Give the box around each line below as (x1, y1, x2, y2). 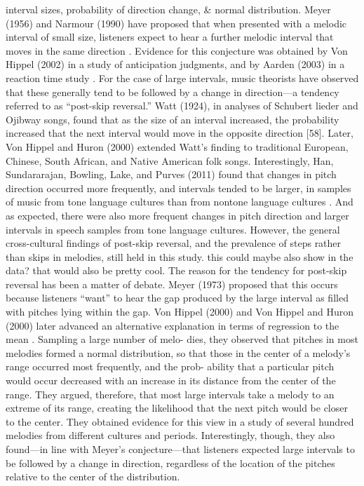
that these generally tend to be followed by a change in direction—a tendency (6, 84, 339, 99)
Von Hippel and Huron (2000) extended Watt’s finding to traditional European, (6, 139, 349, 154)
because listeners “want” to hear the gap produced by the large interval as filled (6, 290, 349, 305)
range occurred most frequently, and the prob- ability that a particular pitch (6, 359, 335, 374)
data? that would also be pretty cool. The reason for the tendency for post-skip (6, 263, 347, 278)
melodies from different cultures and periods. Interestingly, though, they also (6, 428, 335, 443)
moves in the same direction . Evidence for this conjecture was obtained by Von (6, 43, 348, 58)
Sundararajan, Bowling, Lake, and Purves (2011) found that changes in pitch (6, 167, 337, 182)
